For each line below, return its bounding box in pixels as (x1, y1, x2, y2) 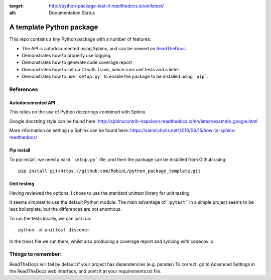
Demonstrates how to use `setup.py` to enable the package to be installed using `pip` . (22, 73, 209, 80)
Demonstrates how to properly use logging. (22, 53, 112, 59)
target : (9, 3, 24, 9)
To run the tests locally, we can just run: (9, 215, 92, 221)
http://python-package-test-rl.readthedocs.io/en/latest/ (49, 3, 164, 9)
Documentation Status (49, 10, 95, 16)
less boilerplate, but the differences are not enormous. (9, 206, 122, 212)
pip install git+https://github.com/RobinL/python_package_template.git (18, 168, 201, 174)
